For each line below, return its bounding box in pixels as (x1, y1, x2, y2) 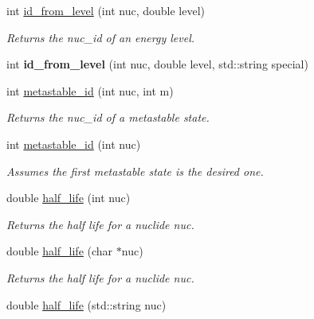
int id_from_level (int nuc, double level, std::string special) (6, 56, 308, 72)
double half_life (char (6, 243, 113, 259)
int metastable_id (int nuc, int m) (6, 82, 174, 99)
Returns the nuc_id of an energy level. (6, 29, 195, 45)
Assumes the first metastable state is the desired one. (6, 162, 264, 179)
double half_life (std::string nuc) (6, 296, 167, 313)
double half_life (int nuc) (6, 189, 131, 206)
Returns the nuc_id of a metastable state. (6, 109, 210, 126)
